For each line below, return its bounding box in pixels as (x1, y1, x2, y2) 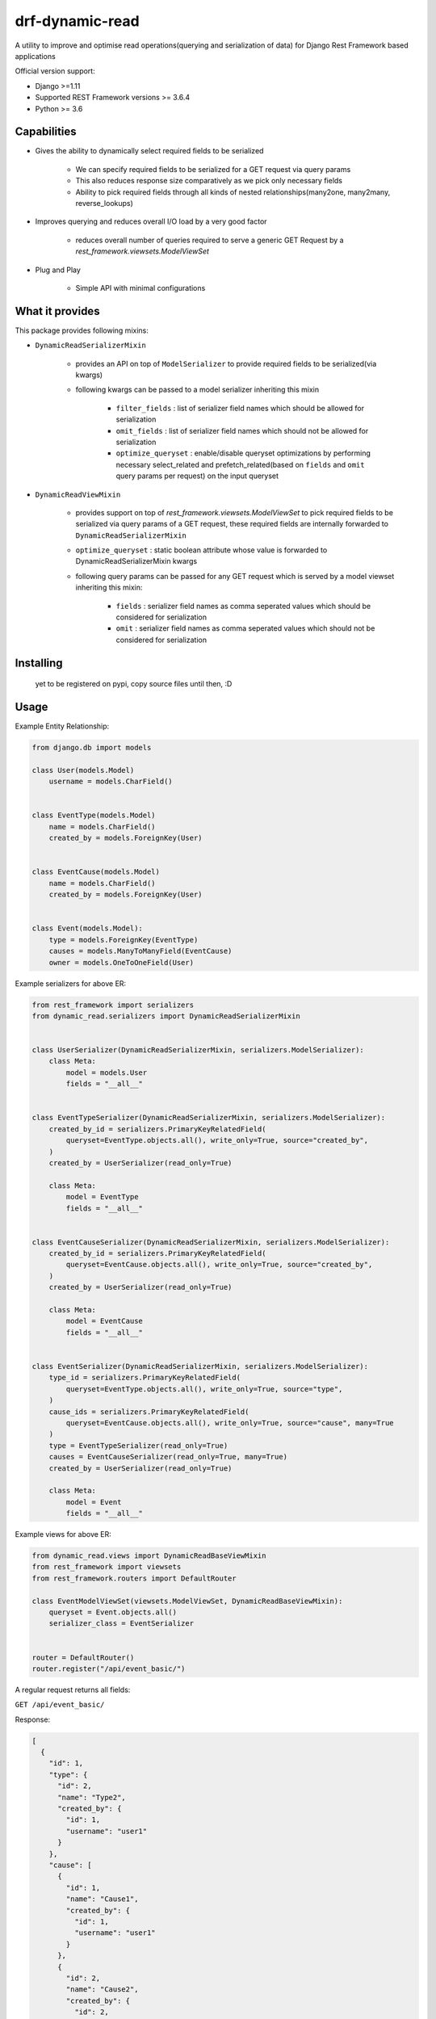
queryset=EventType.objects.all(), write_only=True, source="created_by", (65, 1135, 369, 1145)
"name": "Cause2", (65, 1985, 139, 1994)
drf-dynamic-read (15, 12, 140, 30)
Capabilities (15, 125, 77, 139)
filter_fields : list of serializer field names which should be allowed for (115, 403, 365, 413)
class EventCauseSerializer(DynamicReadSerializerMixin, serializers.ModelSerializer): (31, 1237, 390, 1247)
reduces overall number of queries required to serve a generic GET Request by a (75, 235, 344, 245)
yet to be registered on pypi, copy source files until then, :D (35, 679, 233, 689)
